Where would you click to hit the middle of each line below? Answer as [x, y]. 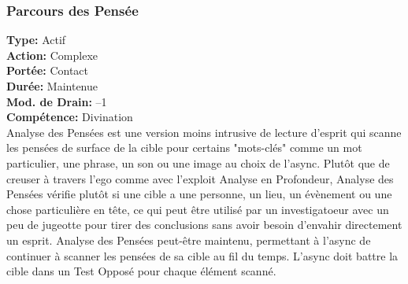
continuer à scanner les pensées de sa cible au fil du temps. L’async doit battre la [202, 255]
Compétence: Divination [70, 117]
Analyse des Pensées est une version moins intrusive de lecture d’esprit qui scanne [204, 132]
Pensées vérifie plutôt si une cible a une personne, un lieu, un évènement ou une [199, 194]
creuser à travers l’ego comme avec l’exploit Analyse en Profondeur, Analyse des [200, 178]
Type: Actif [36, 40]
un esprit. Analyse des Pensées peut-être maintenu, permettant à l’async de [189, 240]
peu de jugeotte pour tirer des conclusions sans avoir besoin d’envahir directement [204, 225]
